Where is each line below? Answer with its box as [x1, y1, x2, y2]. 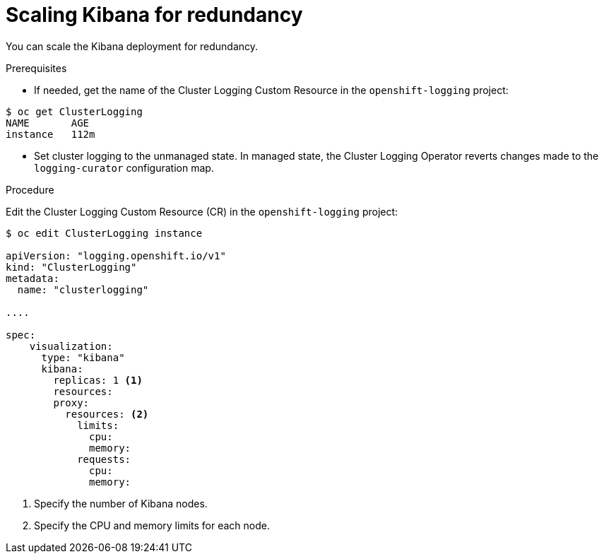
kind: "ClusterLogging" [6, 261, 137, 273]
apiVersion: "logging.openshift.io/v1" [6, 249, 226, 261]
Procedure [6, 183, 54, 196]
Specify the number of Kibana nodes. [34, 497, 208, 510]
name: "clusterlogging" [17, 283, 149, 295]
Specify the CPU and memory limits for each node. [34, 519, 270, 531]
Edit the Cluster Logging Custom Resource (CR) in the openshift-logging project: [6, 205, 398, 218]
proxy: [53, 396, 90, 408]
